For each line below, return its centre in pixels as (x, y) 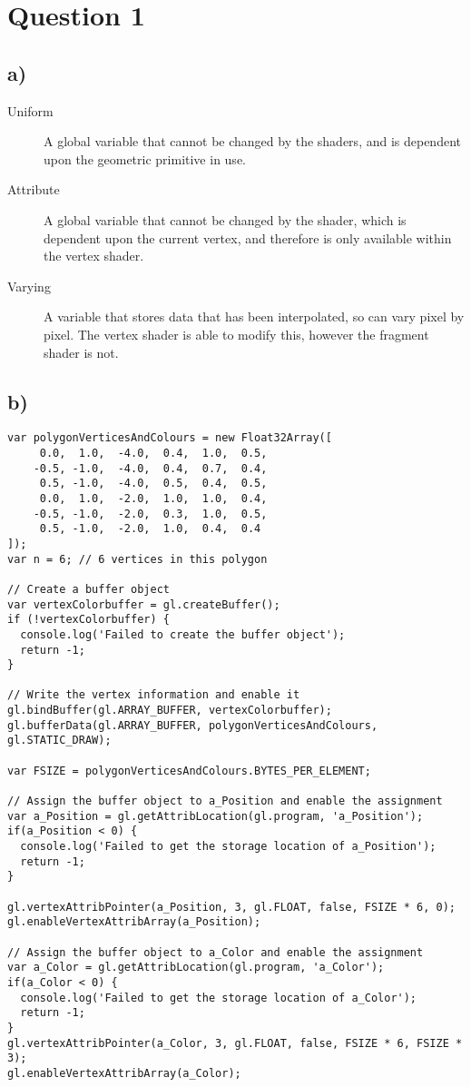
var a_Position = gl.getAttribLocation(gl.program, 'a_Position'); (216, 816)
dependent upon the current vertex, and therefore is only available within (248, 237)
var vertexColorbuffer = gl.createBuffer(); (144, 604)
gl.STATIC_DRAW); (59, 741)
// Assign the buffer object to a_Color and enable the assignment (216, 952)
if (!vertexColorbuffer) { (88, 620)
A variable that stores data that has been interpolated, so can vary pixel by (254, 316)
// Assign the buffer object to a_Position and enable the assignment (225, 801)
